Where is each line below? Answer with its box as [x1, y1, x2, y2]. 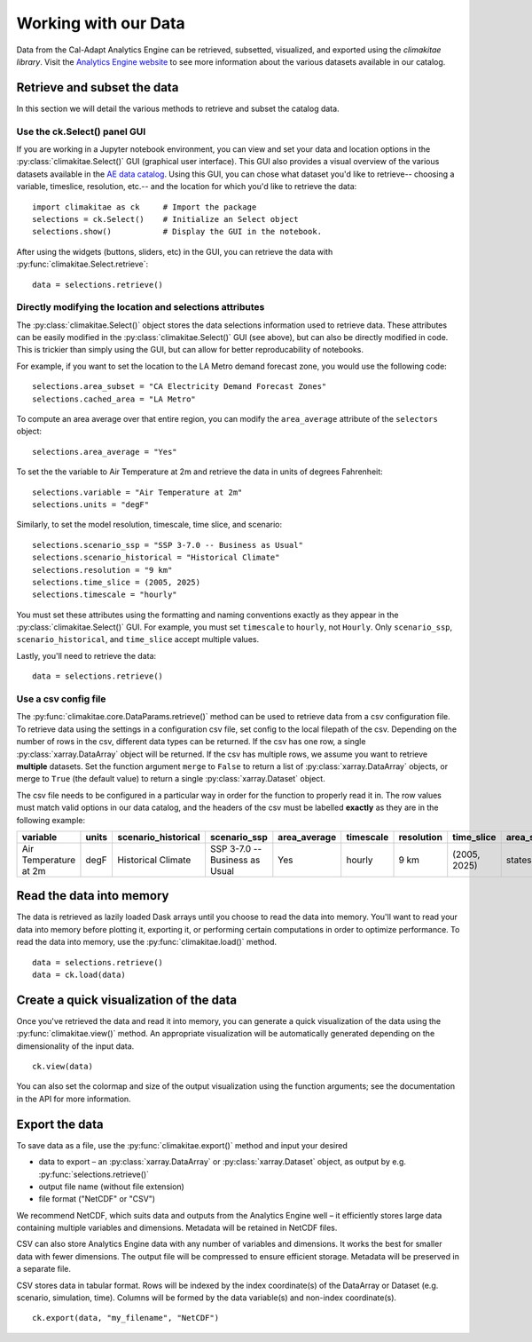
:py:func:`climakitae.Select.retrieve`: [16, 258, 149, 270]
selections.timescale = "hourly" [32, 590, 177, 600]
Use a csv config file [16, 693, 106, 705]
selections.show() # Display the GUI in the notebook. [32, 226, 323, 237]
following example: [16, 814, 86, 825]
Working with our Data [16, 13, 185, 33]
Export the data [16, 1116, 104, 1132]
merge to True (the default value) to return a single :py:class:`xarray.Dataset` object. [16, 774, 325, 784]
